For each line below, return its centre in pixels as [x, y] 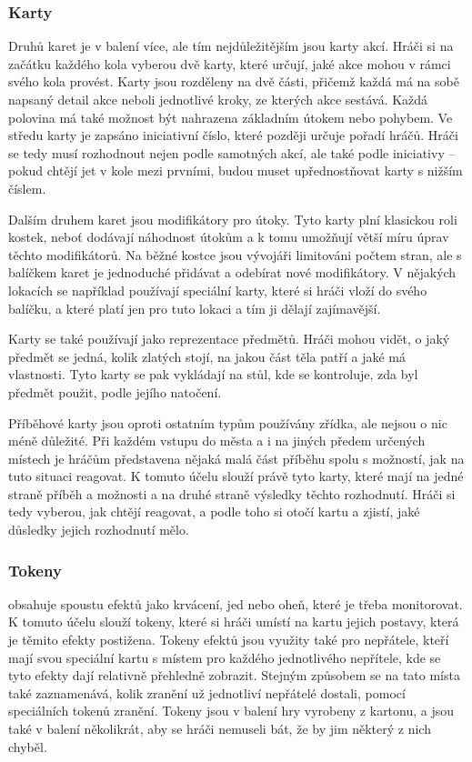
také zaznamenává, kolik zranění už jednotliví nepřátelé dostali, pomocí [207, 692]
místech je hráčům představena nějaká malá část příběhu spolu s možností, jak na [236, 458]
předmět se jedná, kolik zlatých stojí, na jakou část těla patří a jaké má [207, 356]
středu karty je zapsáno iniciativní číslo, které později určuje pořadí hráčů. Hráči [233, 135]
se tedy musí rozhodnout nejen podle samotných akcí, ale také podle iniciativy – [232, 152]
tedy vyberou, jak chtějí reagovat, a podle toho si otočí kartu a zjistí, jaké [214, 511]
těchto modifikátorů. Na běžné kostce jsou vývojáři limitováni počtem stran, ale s [235, 254]
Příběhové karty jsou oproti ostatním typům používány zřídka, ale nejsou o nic [228, 422]
